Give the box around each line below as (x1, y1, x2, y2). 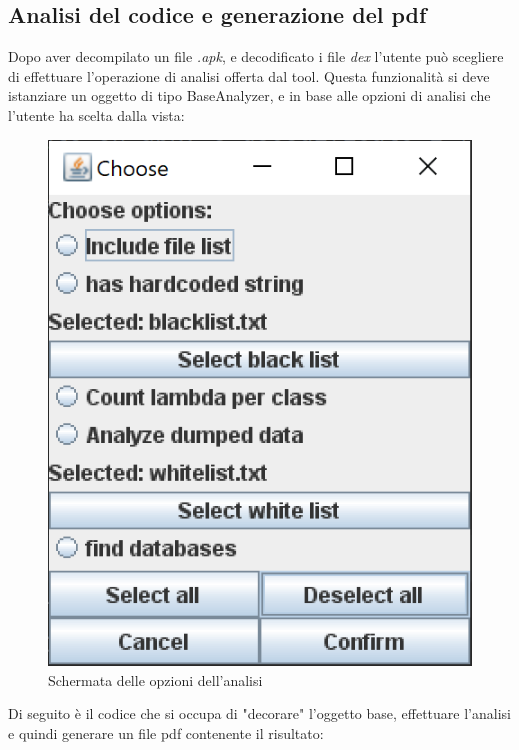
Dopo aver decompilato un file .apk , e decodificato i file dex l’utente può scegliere (8, 46, 504, 67)
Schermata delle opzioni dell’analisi (48, 669, 263, 690)
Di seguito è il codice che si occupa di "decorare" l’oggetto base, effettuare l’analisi (8, 703, 511, 724)
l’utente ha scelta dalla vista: (8, 104, 185, 125)
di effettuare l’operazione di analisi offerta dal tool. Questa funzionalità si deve (8, 65, 490, 86)
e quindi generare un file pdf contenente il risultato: (8, 722, 324, 743)
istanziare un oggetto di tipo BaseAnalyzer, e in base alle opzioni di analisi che (8, 85, 491, 106)
